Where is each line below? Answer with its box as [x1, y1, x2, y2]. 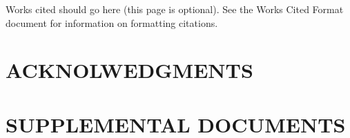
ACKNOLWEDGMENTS [6, 56, 253, 84]
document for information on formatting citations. [6, 15, 218, 30]
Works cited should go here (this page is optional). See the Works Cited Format [6, 2, 344, 16]
